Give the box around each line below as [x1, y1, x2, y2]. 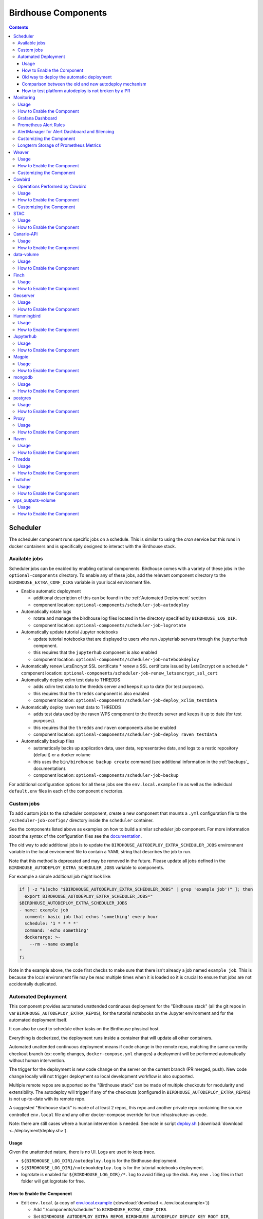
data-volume [13, 252, 39, 257]
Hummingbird [13, 313, 41, 319]
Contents [9, 24, 29, 30]
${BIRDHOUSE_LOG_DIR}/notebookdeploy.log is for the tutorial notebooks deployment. [21, 1164, 205, 1170]
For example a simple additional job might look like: [9, 873, 112, 880]
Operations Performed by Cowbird [18, 183, 87, 189]
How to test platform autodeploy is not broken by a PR [22, 88, 131, 94]
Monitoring [13, 95, 36, 100]
